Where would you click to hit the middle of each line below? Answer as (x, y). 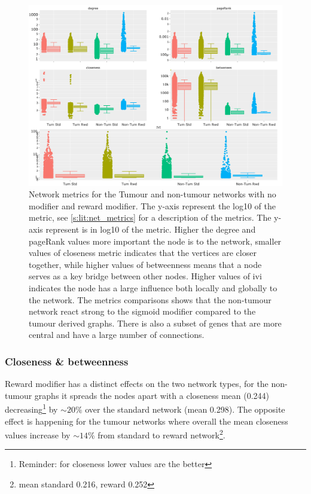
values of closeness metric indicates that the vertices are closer (143, 253)
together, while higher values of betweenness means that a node (145, 264)
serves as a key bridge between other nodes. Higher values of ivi (145, 276)
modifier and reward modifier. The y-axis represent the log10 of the (152, 205)
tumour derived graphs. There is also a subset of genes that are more (155, 323)
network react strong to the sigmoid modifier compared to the (142, 311)
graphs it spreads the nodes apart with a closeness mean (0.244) (152, 395)
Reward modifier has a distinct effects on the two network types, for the (137, 384)
